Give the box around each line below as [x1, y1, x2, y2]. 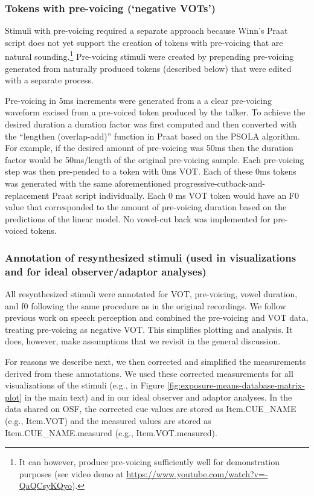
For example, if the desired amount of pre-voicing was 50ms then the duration [5, 141, 293, 154]
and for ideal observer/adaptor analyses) [5, 263, 207, 279]
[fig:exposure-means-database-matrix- [167, 379, 305, 391]
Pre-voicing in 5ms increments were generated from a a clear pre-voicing [5, 94, 272, 106]
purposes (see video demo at [19, 467, 124, 480]
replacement [5, 188, 50, 201]
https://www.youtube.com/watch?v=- [126, 467, 268, 480]
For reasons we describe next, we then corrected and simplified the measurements [5, 355, 306, 368]
